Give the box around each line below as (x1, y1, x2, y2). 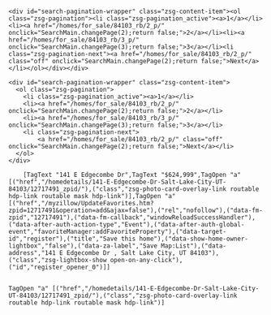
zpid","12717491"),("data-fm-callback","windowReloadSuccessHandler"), (8, 214, 256, 222)
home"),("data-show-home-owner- (139, 235, 249, 243)
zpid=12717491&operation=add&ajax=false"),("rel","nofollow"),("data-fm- (8, 206, 264, 214)
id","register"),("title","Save (8, 235, 118, 243)
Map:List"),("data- (161, 242, 227, 250)
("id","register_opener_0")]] (8, 263, 111, 271)
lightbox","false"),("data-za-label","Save (8, 242, 158, 250)
